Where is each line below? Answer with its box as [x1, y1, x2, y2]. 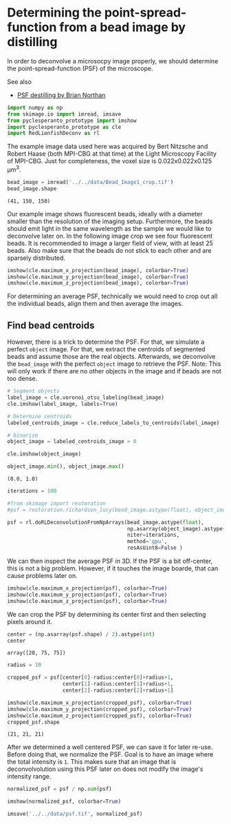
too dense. [7, 374, 38, 383]
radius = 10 [7, 661, 41, 669]
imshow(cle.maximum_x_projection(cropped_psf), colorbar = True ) [7, 699, 192, 706]
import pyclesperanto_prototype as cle [7, 123, 122, 130]
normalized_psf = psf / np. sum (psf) [7, 785, 112, 793]
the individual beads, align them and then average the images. [7, 300, 184, 308]
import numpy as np [7, 104, 63, 111]
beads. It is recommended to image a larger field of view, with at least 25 [7, 239, 213, 247]
